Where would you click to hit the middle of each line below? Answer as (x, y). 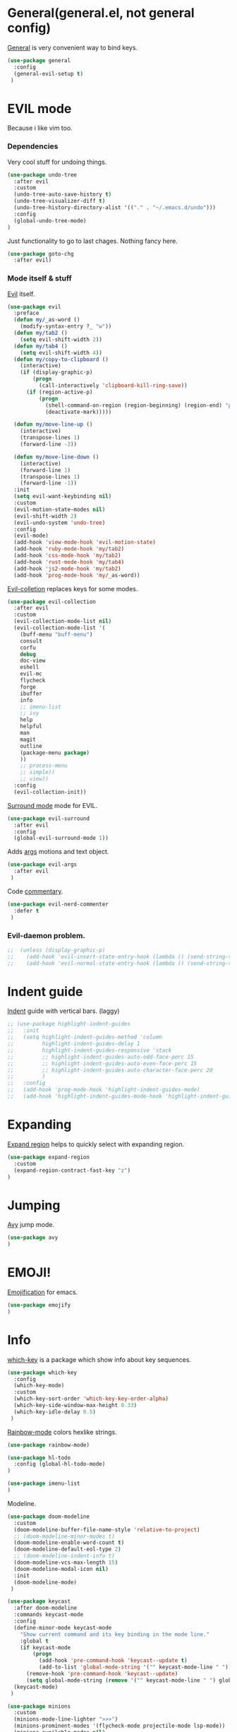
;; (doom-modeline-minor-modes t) (64, 1536)
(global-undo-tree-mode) (50, 220)
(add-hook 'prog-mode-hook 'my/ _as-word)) (77, 575)
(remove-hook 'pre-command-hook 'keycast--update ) (102, 1674)
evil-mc (31, 674)
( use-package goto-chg (41, 254)
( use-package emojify (39, 1305)
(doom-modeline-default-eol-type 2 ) (67, 1549)
